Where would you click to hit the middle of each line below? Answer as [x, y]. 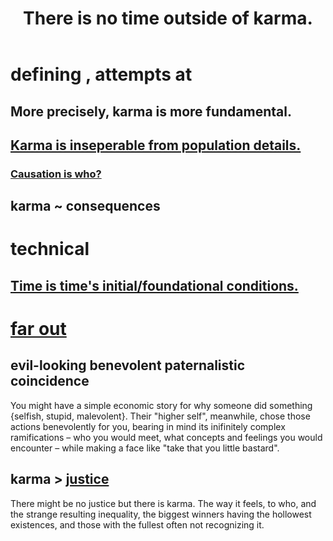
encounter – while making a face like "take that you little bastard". [145, 448]
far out [38, 329]
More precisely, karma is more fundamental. [151, 111]
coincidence [50, 381]
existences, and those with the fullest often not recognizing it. [137, 524]
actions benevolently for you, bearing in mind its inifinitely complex [148, 426]
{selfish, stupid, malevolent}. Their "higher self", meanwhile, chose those [160, 416]
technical [50, 249]
